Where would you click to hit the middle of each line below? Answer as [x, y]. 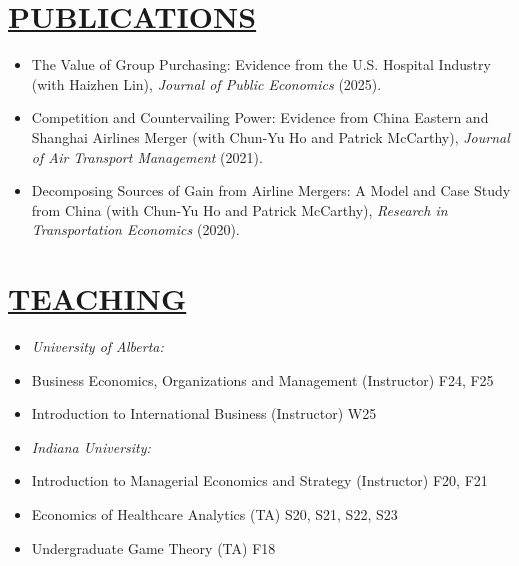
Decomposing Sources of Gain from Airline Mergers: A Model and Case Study [271, 190]
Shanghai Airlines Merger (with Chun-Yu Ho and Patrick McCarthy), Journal [270, 136]
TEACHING [97, 298]
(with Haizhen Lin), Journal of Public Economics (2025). [206, 83]
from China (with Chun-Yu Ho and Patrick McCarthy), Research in [239, 209]
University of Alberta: [97, 346]
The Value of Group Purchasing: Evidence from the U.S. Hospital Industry [261, 64]
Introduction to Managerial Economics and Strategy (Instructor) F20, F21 [259, 480]
